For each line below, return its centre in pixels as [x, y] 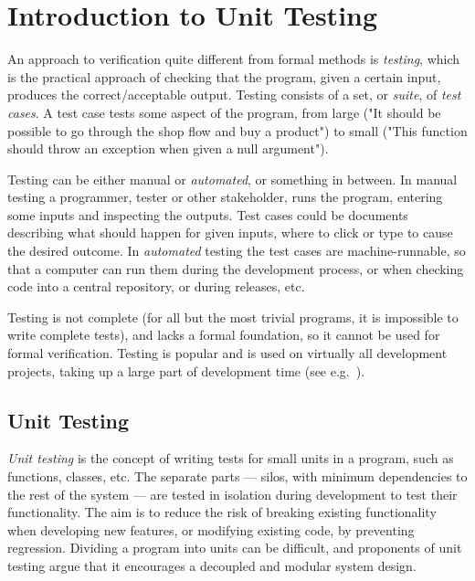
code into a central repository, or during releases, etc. [156, 286]
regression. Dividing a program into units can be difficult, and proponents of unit [235, 548]
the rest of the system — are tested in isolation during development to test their [232, 494]
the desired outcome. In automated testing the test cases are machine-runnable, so [237, 251]
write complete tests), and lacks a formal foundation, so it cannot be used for [224, 335]
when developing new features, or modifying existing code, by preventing [211, 529]
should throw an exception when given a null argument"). [168, 148]
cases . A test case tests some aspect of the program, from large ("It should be [224, 112]
